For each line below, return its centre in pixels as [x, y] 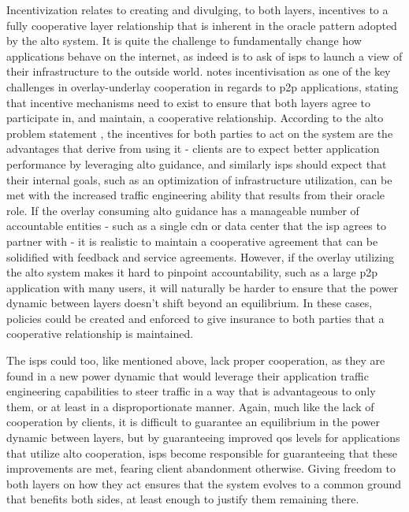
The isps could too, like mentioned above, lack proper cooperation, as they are [196, 360]
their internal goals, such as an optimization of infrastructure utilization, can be [199, 179]
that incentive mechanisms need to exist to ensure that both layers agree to [189, 102]
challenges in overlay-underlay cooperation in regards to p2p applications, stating [203, 86]
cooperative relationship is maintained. [100, 334]
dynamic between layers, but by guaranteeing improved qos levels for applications [203, 438]
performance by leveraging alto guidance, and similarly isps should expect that [197, 163]
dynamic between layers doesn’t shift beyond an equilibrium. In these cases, [190, 303]
